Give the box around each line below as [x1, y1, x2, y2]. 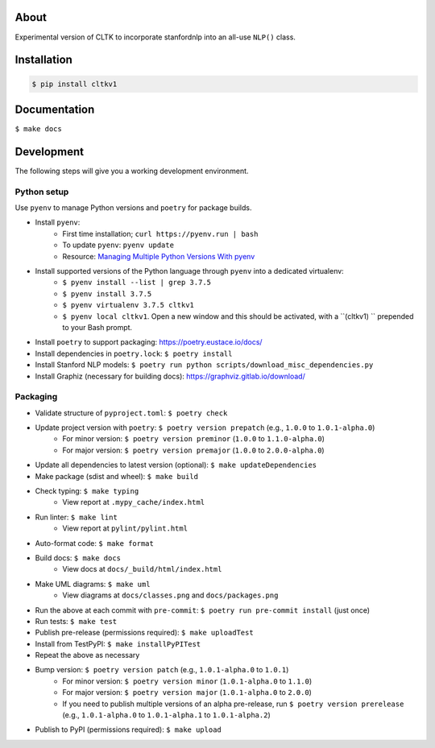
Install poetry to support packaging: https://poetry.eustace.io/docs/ [35, 337, 263, 347]
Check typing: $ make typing [35, 486, 139, 496]
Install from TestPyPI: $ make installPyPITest [35, 638, 201, 648]
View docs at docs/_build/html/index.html [62, 564, 222, 574]
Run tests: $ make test [35, 616, 118, 626]
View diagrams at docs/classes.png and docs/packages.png [62, 590, 279, 600]
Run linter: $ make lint [35, 512, 118, 522]
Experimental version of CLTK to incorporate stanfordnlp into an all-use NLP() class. [14, 32, 296, 42]
